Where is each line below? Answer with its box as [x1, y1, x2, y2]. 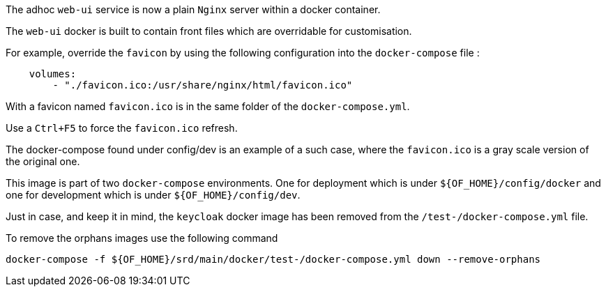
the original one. [6, 155, 80, 167]
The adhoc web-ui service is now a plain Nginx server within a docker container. [6, 3, 381, 15]
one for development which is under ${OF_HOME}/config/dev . [6, 189, 301, 201]
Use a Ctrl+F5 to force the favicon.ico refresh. [6, 122, 238, 134]
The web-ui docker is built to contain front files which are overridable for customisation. [6, 25, 412, 37]
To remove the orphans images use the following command [6, 232, 278, 244]
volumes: [29, 68, 77, 79]
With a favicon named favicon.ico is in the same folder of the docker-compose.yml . [6, 100, 410, 112]
